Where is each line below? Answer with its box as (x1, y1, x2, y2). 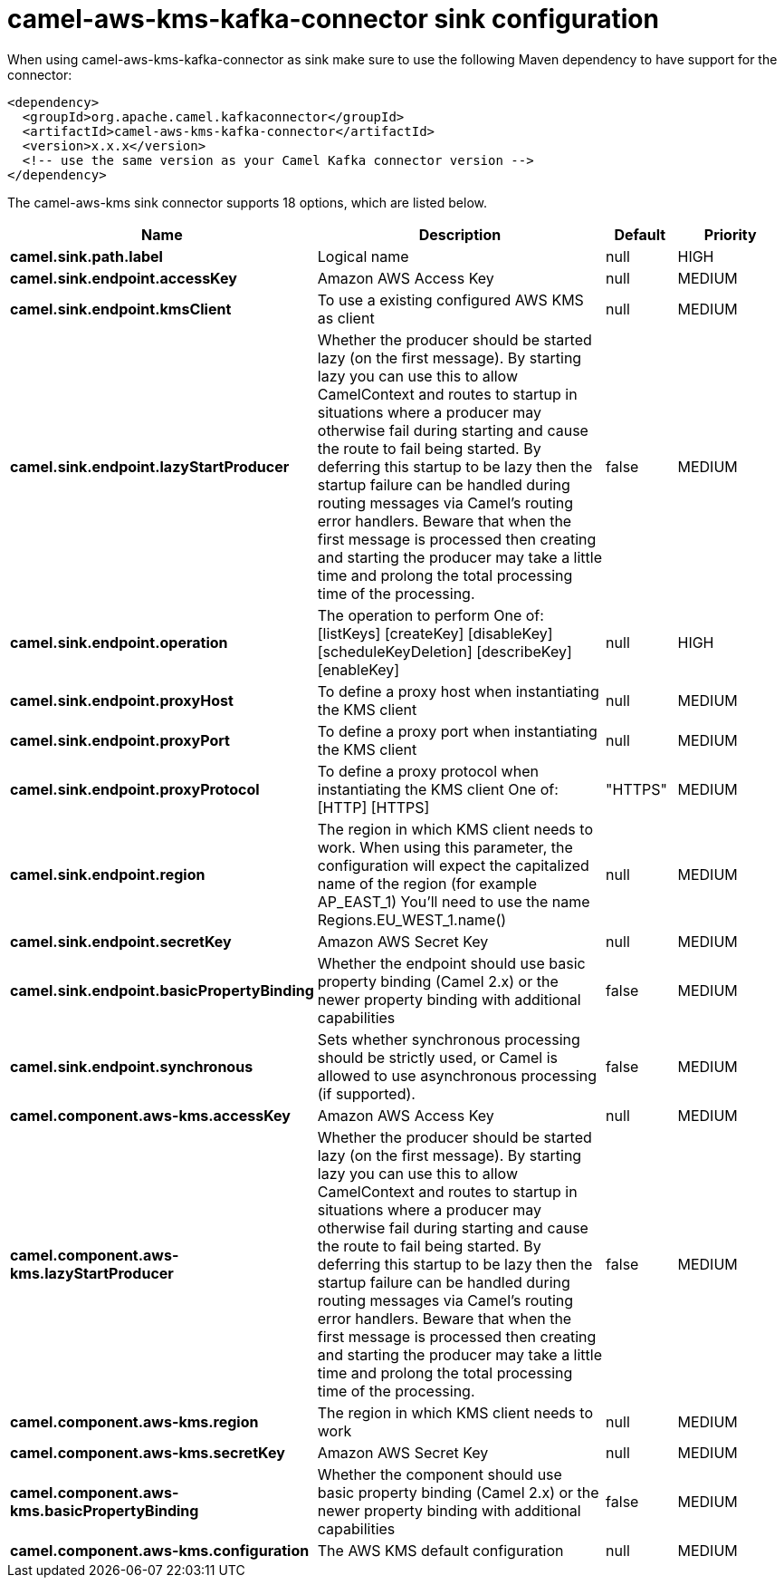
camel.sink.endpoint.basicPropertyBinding (10, 981, 314, 1000)
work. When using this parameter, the (317, 837, 573, 856)
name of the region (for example (317, 874, 538, 893)
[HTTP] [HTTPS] (317, 797, 430, 817)
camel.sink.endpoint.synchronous (10, 1057, 253, 1076)
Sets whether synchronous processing (317, 1029, 580, 1049)
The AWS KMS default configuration (317, 1541, 564, 1560)
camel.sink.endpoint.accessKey (10, 268, 237, 287)
